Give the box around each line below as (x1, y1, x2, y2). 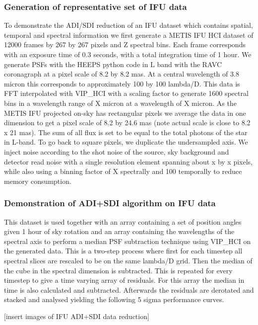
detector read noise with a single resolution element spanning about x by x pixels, (4, 156, 253, 166)
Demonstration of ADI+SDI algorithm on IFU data (4, 197, 216, 209)
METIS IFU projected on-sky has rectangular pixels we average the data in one (4, 107, 246, 118)
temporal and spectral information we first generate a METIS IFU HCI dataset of (4, 29, 254, 40)
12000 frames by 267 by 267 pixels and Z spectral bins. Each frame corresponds (4, 39, 246, 50)
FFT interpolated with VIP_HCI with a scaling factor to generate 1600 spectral (4, 88, 249, 98)
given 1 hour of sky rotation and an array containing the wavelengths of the (4, 226, 235, 237)
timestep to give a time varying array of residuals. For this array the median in (4, 275, 245, 285)
